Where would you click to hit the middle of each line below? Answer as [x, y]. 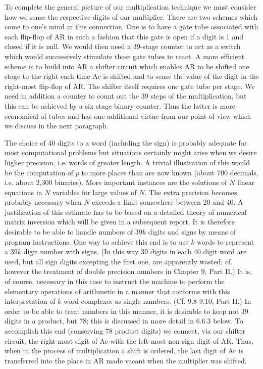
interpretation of [30, 301]
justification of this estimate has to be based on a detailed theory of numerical [126, 212]
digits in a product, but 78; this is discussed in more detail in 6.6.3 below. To [124, 321]
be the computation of [39, 172]
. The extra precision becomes [191, 192]
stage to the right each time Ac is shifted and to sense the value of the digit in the [132, 76]
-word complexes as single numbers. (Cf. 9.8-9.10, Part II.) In [156, 301]
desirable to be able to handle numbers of [69, 232]
